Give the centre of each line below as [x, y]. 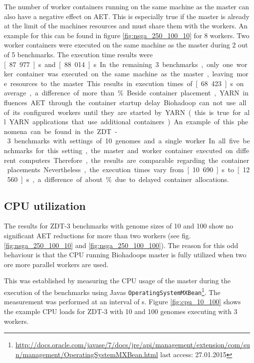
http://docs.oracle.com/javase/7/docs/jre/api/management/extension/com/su [133, 345]
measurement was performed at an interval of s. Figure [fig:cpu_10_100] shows [122, 302]
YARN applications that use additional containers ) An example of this [122, 122]
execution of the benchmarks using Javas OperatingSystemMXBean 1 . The [112, 291]
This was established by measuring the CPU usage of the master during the [117, 281]
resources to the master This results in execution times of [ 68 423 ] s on [127, 83]
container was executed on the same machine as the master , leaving [125, 74]
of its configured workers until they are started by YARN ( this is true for [123, 112]
